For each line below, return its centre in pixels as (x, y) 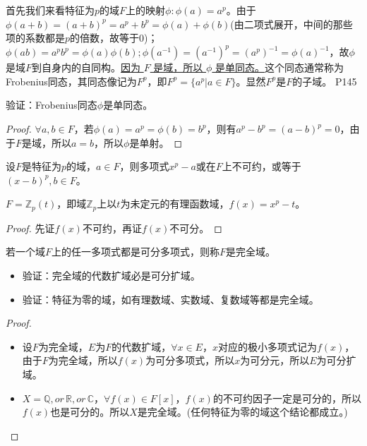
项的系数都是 (35, 38)
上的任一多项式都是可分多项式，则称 (136, 252)
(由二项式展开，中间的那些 (291, 24)
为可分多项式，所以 (190, 360)
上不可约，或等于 (261, 166)
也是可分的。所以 (90, 412)
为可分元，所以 (275, 360)
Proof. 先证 (30, 228)
